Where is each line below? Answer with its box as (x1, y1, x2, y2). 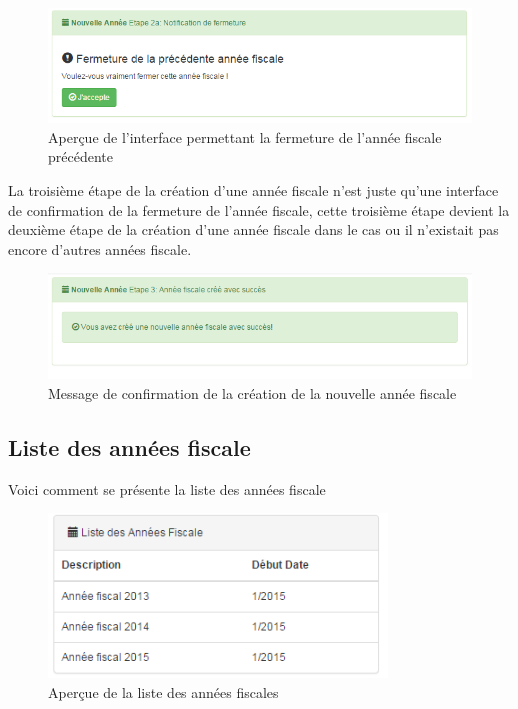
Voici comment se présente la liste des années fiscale (8, 478, 326, 499)
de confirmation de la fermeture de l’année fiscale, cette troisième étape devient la (8, 199, 510, 220)
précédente (48, 146, 113, 167)
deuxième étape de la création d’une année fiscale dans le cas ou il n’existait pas (8, 219, 499, 240)
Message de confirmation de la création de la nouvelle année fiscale (48, 382, 457, 403)
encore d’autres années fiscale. (8, 238, 192, 259)
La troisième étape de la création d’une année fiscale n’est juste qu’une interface (8, 179, 499, 200)
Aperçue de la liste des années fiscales (48, 682, 279, 703)
